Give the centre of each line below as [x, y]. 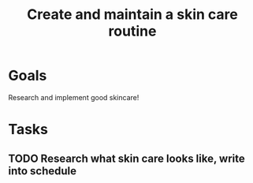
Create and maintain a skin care [132, 15]
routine [132, 31]
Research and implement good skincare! [74, 97]
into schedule [43, 171]
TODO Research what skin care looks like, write [127, 158]
